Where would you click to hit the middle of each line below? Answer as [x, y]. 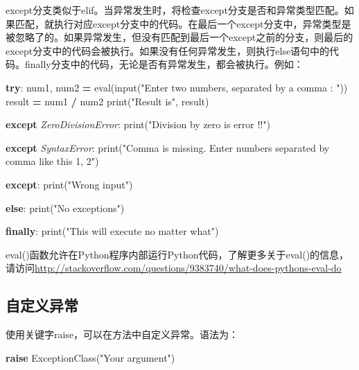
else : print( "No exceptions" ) [65, 208]
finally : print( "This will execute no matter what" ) [112, 231]
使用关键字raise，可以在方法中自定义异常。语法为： [122, 334]
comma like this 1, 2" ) [52, 161]
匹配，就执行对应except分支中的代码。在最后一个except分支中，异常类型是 [183, 23]
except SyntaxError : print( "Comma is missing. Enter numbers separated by [168, 147]
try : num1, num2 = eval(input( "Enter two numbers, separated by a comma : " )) [177, 87]
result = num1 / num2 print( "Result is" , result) [107, 101]
